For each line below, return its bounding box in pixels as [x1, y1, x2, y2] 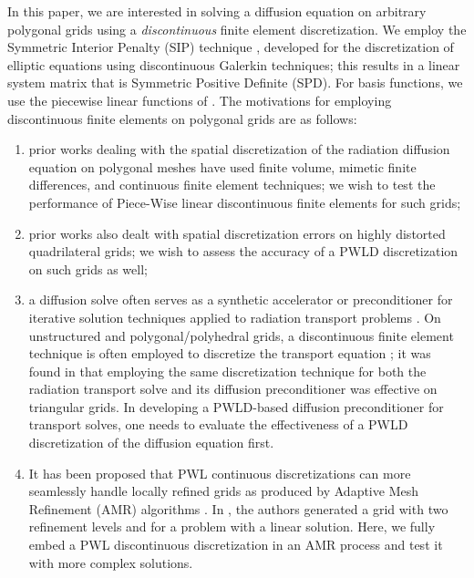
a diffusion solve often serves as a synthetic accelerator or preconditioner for [28, 290, 453, 309]
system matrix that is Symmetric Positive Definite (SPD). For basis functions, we [7, 73, 463, 92]
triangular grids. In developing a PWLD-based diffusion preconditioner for [28, 397, 444, 416]
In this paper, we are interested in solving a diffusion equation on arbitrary [7, 2, 427, 20]
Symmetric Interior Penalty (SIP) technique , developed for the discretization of [7, 37, 454, 57]
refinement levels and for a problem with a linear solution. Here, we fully [28, 517, 436, 536]
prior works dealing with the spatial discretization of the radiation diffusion [28, 139, 450, 159]
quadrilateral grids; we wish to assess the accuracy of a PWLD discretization [28, 242, 459, 261]
